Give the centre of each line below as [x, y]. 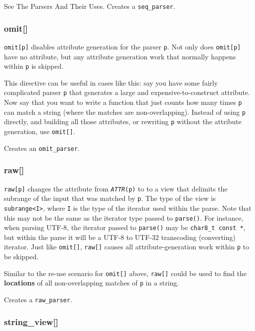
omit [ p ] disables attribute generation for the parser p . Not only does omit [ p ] [123, 46]
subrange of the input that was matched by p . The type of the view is [110, 198]
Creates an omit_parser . [42, 148]
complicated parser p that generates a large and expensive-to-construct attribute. [127, 92]
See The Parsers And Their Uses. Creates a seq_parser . [90, 6]
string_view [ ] [31, 321]
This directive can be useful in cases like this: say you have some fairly [111, 82]
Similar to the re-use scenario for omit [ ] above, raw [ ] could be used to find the [125, 273]
